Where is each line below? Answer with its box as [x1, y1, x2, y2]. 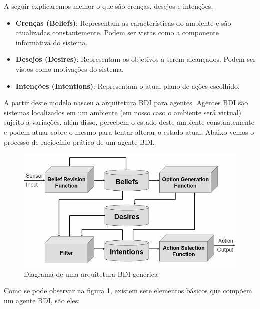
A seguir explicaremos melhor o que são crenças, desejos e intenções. [4, 1, 213, 11]
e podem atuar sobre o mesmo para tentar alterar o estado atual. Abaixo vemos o [4, 126, 254, 137]
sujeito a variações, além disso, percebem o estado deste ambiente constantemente [4, 117, 255, 127]
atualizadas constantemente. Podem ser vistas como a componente [15, 27, 219, 38]
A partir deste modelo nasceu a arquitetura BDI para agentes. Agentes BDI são [4, 97, 248, 108]
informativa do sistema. [15, 37, 88, 47]
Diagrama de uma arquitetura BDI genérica [24, 268, 158, 279]
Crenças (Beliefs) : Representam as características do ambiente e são [15, 17, 231, 28]
